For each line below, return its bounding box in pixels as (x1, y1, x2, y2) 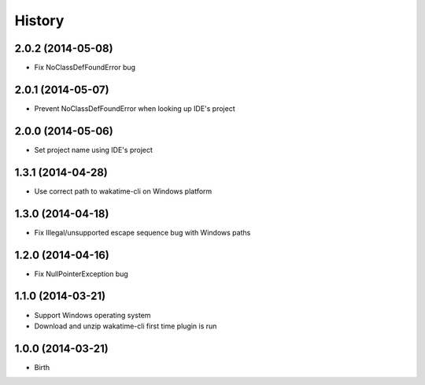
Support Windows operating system (34, 310, 151, 320)
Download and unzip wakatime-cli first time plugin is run (34, 321, 217, 331)
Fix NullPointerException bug (34, 268, 129, 279)
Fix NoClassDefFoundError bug (34, 63, 136, 72)
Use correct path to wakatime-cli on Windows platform (34, 186, 213, 196)
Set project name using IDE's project (34, 145, 153, 154)
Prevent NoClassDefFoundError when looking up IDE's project (34, 103, 235, 113)
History (14, 12, 65, 29)
